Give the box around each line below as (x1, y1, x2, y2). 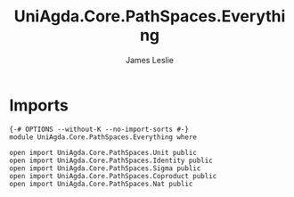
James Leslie (125, 54, 175, 65)
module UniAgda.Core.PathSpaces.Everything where (9, 132, 198, 142)
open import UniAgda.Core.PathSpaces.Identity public (9, 156, 214, 165)
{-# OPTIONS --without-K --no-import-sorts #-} (9, 125, 190, 134)
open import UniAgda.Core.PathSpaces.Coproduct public (9, 171, 217, 180)
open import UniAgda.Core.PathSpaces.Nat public (9, 179, 193, 188)
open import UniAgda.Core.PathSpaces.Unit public (9, 148, 198, 157)
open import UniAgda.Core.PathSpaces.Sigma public (9, 163, 201, 173)
